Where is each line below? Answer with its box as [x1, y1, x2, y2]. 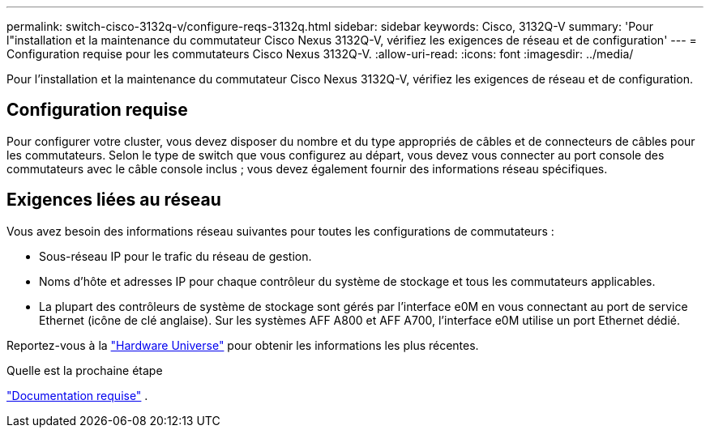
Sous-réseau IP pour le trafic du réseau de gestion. [39, 249, 312, 263]
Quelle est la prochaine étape [6, 363, 163, 377]
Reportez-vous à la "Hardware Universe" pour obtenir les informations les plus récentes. [6, 338, 479, 352]
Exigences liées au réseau [6, 189, 221, 211]
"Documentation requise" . [6, 388, 148, 402]
